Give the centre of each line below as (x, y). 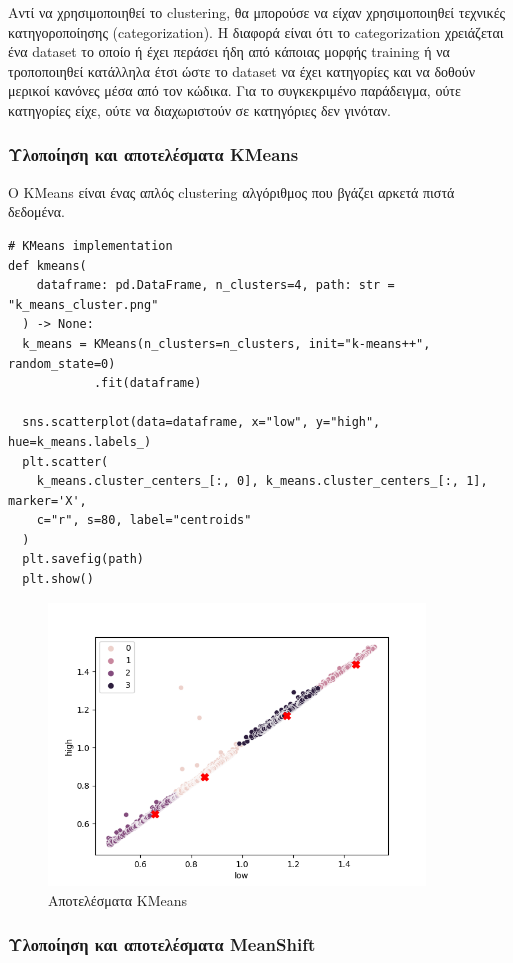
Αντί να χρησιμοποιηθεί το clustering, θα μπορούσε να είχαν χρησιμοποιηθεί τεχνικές (257, 12)
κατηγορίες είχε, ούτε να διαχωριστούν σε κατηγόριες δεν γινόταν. (199, 109)
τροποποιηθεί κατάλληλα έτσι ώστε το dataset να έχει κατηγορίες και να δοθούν (241, 70)
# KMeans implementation (90, 245)
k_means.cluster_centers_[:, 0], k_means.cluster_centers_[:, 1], (262, 481)
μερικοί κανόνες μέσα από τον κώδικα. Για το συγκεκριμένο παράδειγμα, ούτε (234, 90)
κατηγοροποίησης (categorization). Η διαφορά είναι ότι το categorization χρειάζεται (256, 31)
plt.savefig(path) (83, 559)
